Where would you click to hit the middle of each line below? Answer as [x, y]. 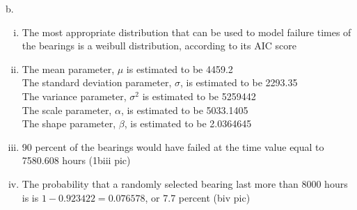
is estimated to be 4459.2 [180, 68]
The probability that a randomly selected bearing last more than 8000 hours [185, 183]
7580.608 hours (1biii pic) [76, 160]
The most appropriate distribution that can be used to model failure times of [187, 32]
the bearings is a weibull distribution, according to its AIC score [159, 46]
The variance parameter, [74, 96]
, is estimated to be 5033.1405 [184, 110]
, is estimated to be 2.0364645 [188, 123]
